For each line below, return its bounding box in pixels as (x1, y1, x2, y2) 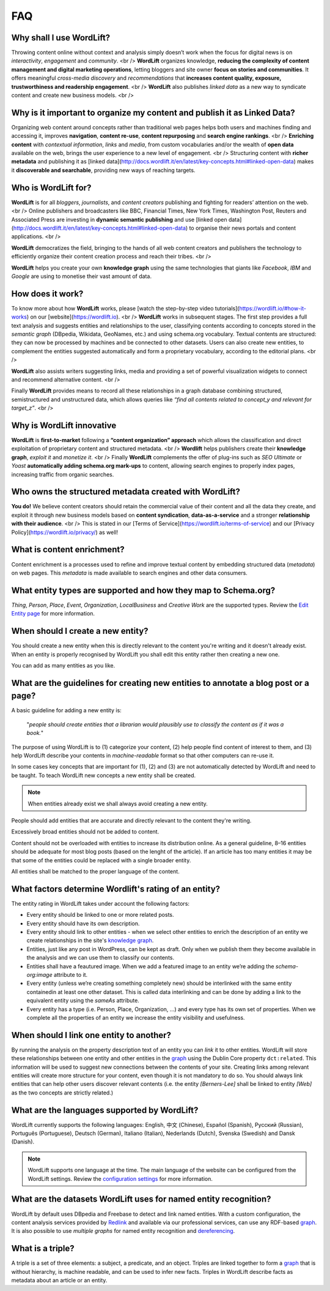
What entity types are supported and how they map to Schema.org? (11, 585, 276, 595)
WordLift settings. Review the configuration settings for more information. (28, 1175, 213, 1182)
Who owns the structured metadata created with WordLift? (11, 487, 241, 497)
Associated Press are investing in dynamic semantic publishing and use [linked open (11, 216, 227, 223)
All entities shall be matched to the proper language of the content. (11, 867, 180, 875)
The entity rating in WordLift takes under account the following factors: (11, 900, 189, 907)
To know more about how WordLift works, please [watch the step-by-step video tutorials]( (11, 304, 240, 312)
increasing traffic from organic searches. (11, 470, 114, 478)
